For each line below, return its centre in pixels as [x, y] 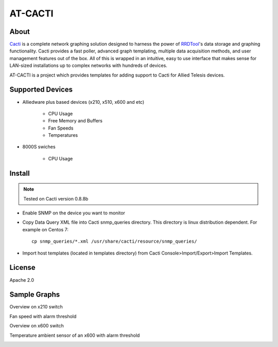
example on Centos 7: [46, 229]
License [22, 268]
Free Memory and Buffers [75, 121]
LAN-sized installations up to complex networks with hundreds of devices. [88, 66]
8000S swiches [39, 147]
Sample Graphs [35, 295]
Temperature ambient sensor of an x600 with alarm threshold [75, 335]
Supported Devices [41, 90]
